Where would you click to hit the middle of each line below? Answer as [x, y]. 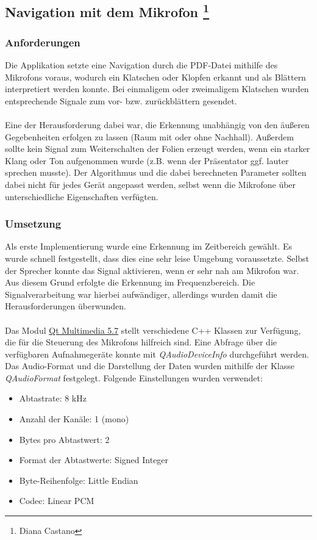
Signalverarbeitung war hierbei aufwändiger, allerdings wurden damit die [141, 294]
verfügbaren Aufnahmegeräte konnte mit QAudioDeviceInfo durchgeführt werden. [157, 354]
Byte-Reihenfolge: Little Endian [79, 480]
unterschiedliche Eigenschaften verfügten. [82, 196]
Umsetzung [33, 224]
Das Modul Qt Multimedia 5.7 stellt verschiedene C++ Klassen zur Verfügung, [153, 330]
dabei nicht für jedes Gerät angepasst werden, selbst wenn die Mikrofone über [151, 184]
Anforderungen [43, 42]
